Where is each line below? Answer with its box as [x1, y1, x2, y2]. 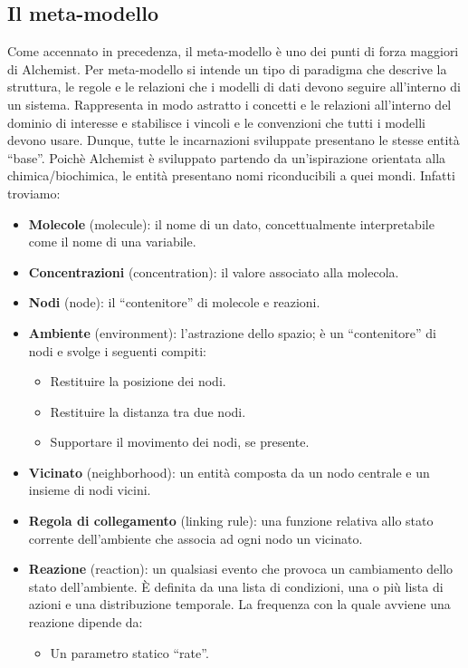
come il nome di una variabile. [28, 232, 196, 251]
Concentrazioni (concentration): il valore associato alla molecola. [28, 262, 399, 281]
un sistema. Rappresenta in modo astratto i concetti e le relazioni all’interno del [7, 94, 452, 113]
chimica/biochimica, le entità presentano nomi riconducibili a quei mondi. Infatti [7, 166, 455, 185]
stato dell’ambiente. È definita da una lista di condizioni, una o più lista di [28, 576, 444, 595]
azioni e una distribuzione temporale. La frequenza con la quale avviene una [28, 595, 451, 614]
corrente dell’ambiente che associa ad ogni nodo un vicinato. [28, 528, 363, 547]
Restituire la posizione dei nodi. [50, 372, 226, 391]
